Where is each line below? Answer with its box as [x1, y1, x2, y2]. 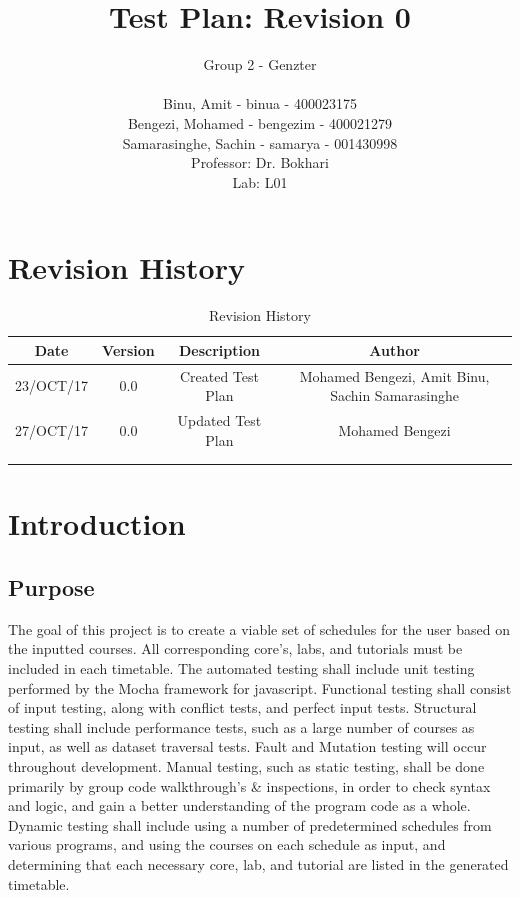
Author [369, 339, 420, 360]
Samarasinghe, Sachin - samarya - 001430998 [122, 132, 398, 153]
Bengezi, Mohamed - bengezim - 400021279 [127, 112, 393, 133]
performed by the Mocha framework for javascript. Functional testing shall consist [8, 677, 512, 698]
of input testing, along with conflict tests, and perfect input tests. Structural [8, 697, 477, 718]
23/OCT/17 [15, 375, 89, 396]
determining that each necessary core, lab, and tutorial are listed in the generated [8, 853, 509, 874]
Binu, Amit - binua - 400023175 [163, 93, 357, 114]
